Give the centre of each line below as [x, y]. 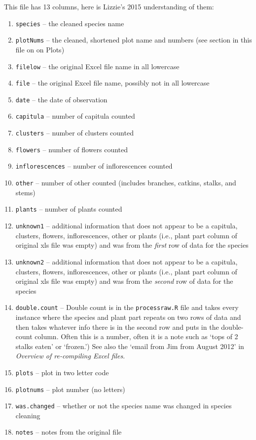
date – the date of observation [61, 99]
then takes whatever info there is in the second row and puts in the [117, 327]
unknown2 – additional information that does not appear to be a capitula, [127, 261]
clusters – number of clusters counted [74, 133]
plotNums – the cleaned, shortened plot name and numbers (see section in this [134, 40]
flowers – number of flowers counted [72, 149]
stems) [25, 192]
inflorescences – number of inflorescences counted [94, 166]
